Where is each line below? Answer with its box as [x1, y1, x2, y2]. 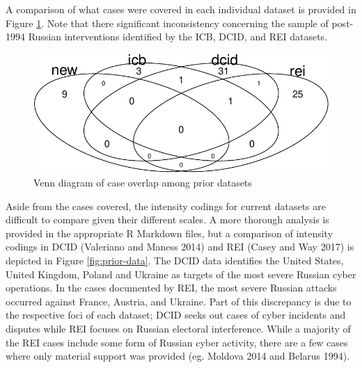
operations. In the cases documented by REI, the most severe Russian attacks [6, 280, 337, 295]
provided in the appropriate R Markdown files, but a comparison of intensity [6, 225, 333, 240]
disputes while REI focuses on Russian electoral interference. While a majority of [6, 321, 351, 336]
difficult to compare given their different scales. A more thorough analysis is [6, 212, 329, 227]
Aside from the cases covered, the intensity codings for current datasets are [6, 198, 326, 213]
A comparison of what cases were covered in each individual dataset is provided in [6, 2, 356, 16]
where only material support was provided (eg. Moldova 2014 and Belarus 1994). [6, 349, 350, 363]
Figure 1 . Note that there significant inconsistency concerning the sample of [6, 15, 329, 30]
